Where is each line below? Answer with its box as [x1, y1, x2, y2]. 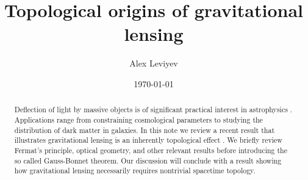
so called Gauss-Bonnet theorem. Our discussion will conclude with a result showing [14, 155, 282, 165]
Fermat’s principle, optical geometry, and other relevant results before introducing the [14, 145, 288, 155]
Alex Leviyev [129, 57, 178, 70]
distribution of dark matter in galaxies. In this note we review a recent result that [14, 124, 275, 135]
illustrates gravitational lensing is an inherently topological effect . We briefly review [14, 135, 282, 145]
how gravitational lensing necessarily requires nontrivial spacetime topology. [14, 165, 256, 176]
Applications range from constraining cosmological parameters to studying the [14, 114, 263, 124]
